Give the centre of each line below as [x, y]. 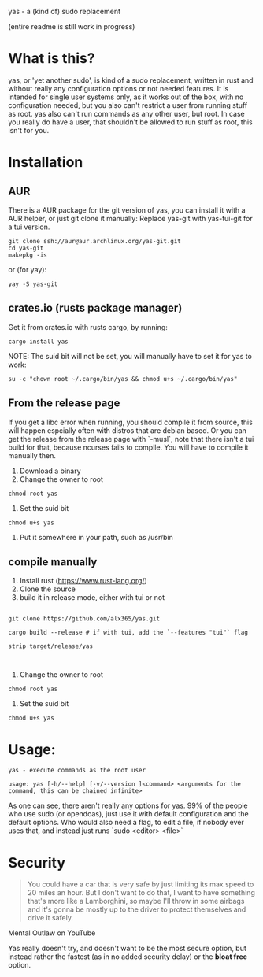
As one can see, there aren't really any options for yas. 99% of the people [128, 805]
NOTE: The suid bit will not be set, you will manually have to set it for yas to [130, 356]
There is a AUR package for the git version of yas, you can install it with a [127, 210]
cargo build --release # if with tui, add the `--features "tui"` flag [128, 633]
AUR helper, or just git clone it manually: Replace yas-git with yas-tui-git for [131, 218]
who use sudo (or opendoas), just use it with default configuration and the [129, 814]
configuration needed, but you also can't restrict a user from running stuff [128, 105]
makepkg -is [28, 255]
